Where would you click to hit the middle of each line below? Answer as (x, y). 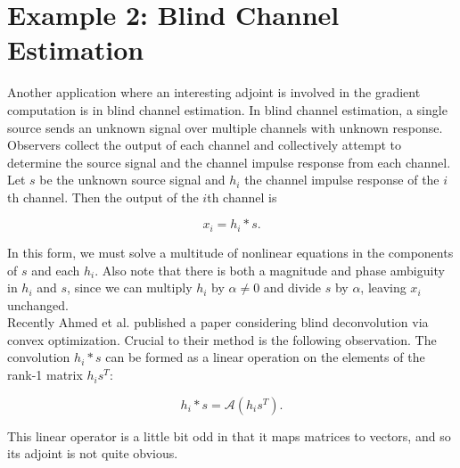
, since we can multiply (130, 287)
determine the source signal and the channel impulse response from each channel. (229, 162)
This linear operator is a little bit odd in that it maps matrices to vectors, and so (229, 435)
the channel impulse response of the (342, 180)
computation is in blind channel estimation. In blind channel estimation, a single (227, 109)
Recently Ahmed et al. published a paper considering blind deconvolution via (218, 322)
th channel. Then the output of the (103, 197)
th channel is (242, 197)
